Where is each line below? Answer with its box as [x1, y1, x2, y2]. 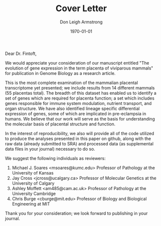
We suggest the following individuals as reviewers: [5, 155, 106, 161]
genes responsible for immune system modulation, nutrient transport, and [5, 100, 152, 106]
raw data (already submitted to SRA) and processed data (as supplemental [5, 140, 154, 146]
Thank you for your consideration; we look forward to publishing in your [5, 210, 148, 216]
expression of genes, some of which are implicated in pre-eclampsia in [5, 110, 146, 117]
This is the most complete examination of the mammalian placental [5, 80, 138, 86]
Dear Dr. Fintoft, [5, 51, 37, 56]
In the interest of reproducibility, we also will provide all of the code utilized [5, 130, 154, 136]
